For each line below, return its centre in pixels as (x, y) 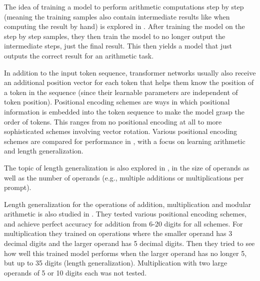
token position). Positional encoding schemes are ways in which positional (117, 102)
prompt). (18, 187)
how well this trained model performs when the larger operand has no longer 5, (125, 253)
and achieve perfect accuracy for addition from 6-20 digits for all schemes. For (123, 223)
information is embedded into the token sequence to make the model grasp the (124, 111)
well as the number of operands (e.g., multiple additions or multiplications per (124, 177)
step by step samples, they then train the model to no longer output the (115, 36)
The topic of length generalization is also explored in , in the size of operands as (127, 167)
